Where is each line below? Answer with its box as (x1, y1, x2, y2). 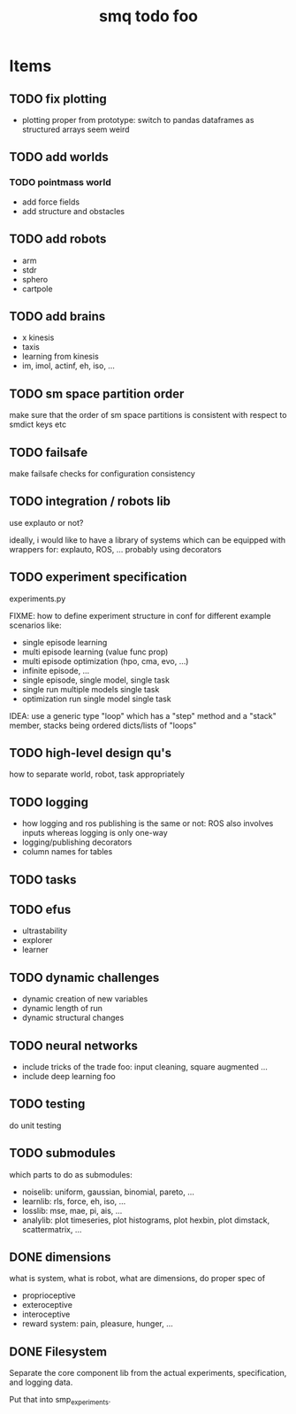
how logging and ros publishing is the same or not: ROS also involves (21, 818, 274, 829)
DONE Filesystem (9, 1344, 108, 1359)
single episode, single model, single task (21, 675, 171, 685)
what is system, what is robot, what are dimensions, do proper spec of (9, 1273, 266, 1284)
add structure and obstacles (21, 205, 125, 216)
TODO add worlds (9, 150, 109, 165)
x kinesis (21, 332, 55, 343)
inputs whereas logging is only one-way (21, 828, 168, 838)
